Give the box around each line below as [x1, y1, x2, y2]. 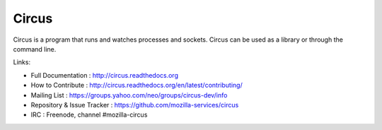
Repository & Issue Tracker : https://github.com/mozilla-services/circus [30, 100, 239, 109]
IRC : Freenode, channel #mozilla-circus [30, 110, 148, 119]
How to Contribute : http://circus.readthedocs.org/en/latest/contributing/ [30, 81, 243, 90]
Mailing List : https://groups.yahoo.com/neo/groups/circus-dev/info [30, 90, 228, 99]
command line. [13, 45, 57, 53]
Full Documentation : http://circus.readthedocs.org [30, 71, 178, 79]
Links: [13, 58, 31, 66]
